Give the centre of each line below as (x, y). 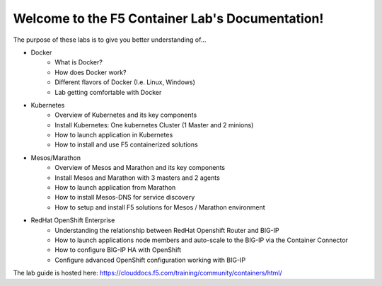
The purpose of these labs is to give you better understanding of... (110, 40)
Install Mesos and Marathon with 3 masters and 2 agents (138, 178)
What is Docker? (79, 62)
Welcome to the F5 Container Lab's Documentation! (168, 18)
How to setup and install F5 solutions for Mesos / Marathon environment (160, 207)
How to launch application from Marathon (115, 188)
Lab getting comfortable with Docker (108, 92)
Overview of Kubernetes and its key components (126, 115)
